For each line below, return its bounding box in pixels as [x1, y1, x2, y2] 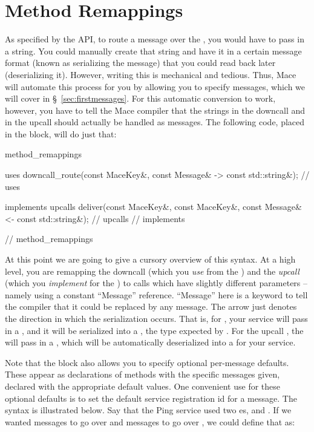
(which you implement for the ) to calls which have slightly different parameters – [5, 277, 308, 289]
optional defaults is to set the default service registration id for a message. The [5, 391, 297, 404]
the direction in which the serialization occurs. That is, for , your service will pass [5, 312, 308, 324]
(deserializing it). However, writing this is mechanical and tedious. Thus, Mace [5, 68, 296, 80]
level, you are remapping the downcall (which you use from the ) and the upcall [5, 264, 299, 277]
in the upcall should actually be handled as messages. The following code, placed [5, 116, 305, 128]
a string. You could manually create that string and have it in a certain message [5, 44, 302, 57]
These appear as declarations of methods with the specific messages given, [5, 368, 280, 381]
